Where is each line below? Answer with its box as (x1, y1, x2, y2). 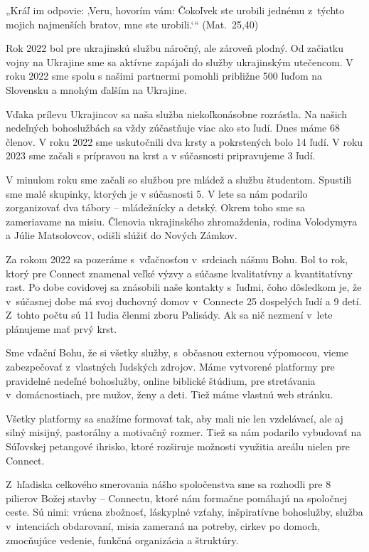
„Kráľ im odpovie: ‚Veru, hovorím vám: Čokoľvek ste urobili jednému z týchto (6, 3, 345, 17)
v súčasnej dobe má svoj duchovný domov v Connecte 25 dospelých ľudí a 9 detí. (6, 293, 362, 308)
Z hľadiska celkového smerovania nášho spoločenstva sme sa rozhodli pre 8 (6, 477, 331, 492)
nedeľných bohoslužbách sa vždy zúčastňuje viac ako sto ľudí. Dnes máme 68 (6, 120, 340, 135)
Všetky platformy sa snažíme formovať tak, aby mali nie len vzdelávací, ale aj (6, 410, 343, 425)
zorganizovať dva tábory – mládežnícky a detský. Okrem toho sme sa (6, 200, 306, 215)
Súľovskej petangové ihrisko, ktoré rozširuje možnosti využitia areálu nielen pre (6, 439, 350, 454)
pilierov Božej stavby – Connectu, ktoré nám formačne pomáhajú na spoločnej (6, 490, 348, 505)
